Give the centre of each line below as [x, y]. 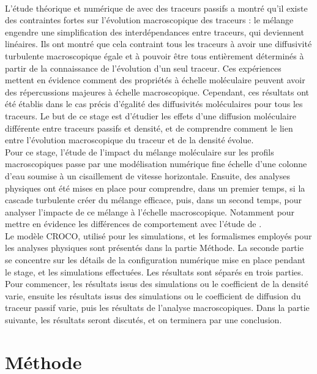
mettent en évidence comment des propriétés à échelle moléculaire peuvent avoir [155, 80]
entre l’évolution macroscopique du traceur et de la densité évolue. [129, 140]
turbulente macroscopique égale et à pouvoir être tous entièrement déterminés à [155, 55]
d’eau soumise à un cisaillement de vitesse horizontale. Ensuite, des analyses [147, 175]
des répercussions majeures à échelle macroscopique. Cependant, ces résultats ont [157, 92]
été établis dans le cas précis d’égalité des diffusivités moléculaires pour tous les [154, 104]
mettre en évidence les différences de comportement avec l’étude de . [133, 224]
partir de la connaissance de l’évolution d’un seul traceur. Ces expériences [143, 68]
